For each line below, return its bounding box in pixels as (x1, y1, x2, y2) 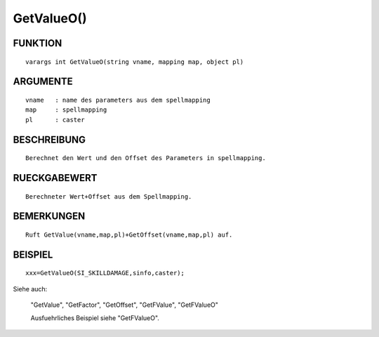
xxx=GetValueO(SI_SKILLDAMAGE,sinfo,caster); (25, 269, 185, 277)
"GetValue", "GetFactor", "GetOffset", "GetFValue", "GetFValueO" (30, 300, 219, 309)
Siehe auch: (13, 284, 48, 293)
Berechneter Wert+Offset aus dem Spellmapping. (25, 192, 192, 200)
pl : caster (25, 116, 85, 124)
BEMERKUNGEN (13, 211, 86, 223)
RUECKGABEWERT (13, 172, 98, 184)
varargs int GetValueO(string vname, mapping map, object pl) (25, 58, 244, 66)
